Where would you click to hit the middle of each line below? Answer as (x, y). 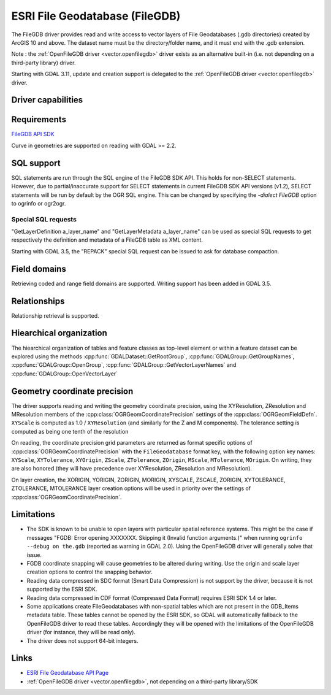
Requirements (39, 120)
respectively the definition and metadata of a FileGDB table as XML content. (107, 240)
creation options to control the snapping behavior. (90, 572)
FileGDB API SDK (33, 134)
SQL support (36, 163)
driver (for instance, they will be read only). (81, 632)
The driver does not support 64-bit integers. (82, 640)
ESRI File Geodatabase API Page (68, 673)
